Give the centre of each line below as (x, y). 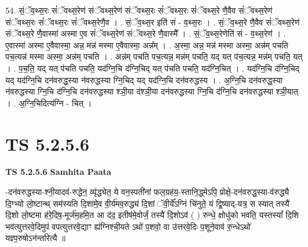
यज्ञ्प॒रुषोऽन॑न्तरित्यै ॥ (35, 238)
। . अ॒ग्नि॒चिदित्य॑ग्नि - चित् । (49, 103)
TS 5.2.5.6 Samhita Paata (59, 172)
